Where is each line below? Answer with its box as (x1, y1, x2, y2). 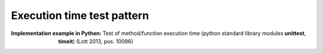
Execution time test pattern (11, 9, 150, 22)
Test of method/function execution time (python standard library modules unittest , (102, 30, 306, 37)
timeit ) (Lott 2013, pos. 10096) (58, 37, 134, 45)
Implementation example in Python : (11, 30, 102, 37)
